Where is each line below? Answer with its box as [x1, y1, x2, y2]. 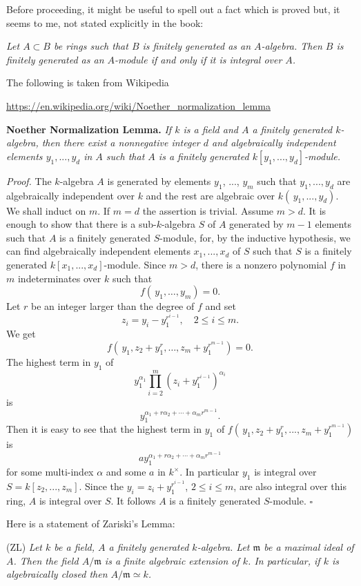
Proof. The [6, 173, 52, 188]
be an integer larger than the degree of [31, 299, 195, 313]
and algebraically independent [212, 135, 336, 150]
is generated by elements [107, 173, 211, 188]
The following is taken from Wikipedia [6, 75, 169, 90]
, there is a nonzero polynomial [195, 257, 327, 271]
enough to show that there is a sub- [6, 217, 157, 231]
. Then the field [13, 553, 79, 567]
